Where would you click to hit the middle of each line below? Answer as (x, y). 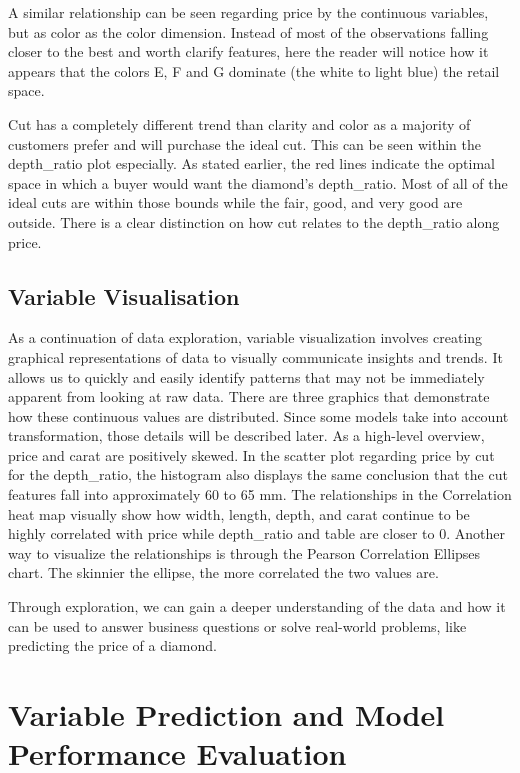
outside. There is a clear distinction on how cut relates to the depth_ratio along (254, 221)
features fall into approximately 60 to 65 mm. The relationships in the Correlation (260, 494)
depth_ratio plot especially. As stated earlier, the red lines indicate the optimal (251, 163)
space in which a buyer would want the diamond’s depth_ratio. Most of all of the (258, 182)
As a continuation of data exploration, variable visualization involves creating (245, 337)
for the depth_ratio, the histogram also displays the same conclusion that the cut (258, 474)
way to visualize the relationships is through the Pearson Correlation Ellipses (244, 552)
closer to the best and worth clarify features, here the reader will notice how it (248, 51)
